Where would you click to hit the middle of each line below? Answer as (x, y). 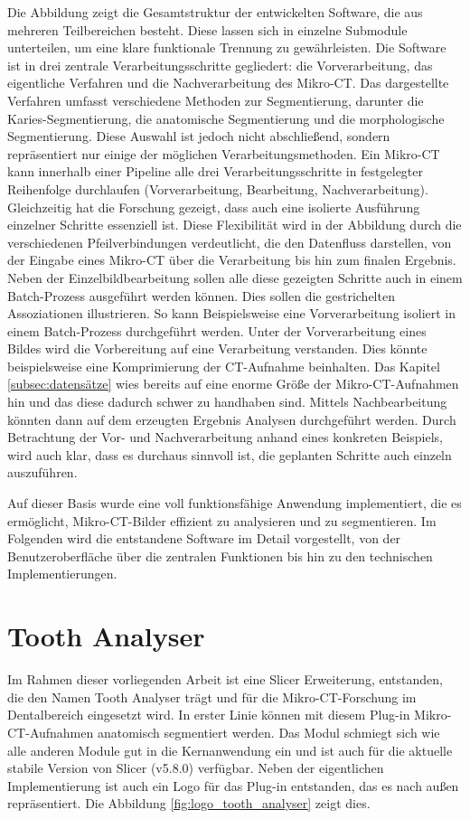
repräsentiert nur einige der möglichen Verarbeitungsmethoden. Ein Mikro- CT (224, 153)
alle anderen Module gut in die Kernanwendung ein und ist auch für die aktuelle (230, 750)
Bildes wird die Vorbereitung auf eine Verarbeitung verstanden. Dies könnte (217, 348)
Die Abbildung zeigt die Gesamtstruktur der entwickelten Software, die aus (215, 12)
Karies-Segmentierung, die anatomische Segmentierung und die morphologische (226, 118)
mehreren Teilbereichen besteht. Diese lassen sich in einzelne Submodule (207, 29)
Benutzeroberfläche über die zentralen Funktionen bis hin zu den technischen (220, 555)
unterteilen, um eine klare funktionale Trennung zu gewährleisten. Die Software (227, 47)
